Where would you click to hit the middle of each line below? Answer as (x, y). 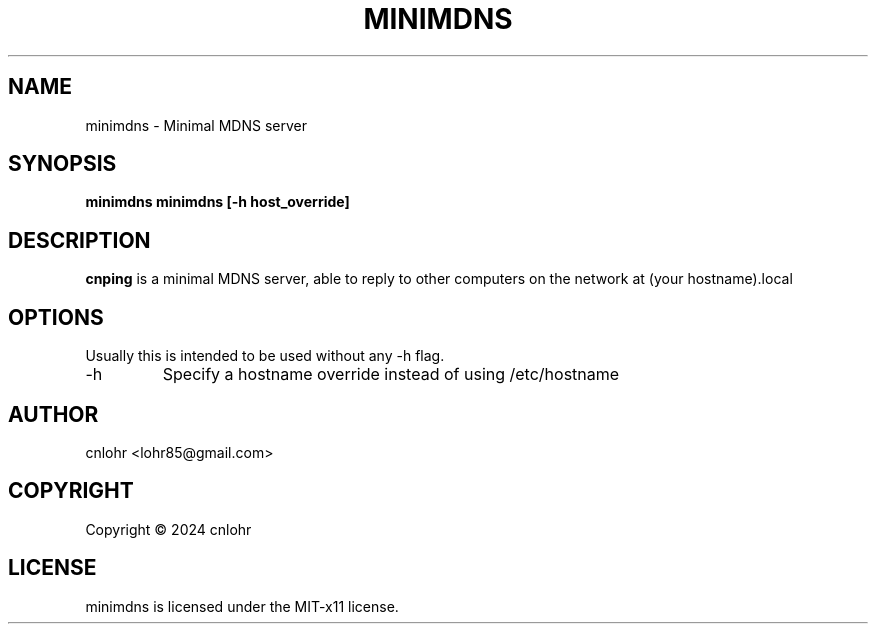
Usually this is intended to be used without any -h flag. (265, 356)
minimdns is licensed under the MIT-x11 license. (242, 606)
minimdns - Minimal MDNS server (196, 125)
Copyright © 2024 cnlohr (168, 529)
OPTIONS (56, 317)
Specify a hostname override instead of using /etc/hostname (391, 374)
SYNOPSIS (62, 164)
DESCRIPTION (79, 240)
